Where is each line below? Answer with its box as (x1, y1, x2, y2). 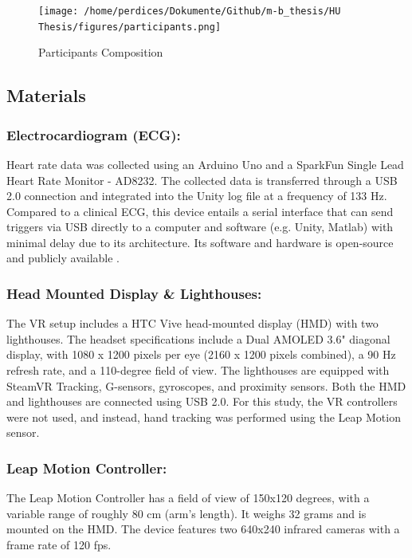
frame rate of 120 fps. (6, 536, 112, 553)
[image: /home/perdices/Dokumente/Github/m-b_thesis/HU (38, 6, 341, 17)
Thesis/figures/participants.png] (38, 21, 222, 33)
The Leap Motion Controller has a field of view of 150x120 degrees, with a (6, 489, 370, 506)
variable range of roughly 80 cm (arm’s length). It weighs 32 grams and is (6, 505, 367, 521)
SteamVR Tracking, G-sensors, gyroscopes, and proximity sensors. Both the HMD (6, 377, 406, 394)
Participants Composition (38, 44, 163, 61)
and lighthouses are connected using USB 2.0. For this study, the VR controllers (6, 393, 398, 410)
